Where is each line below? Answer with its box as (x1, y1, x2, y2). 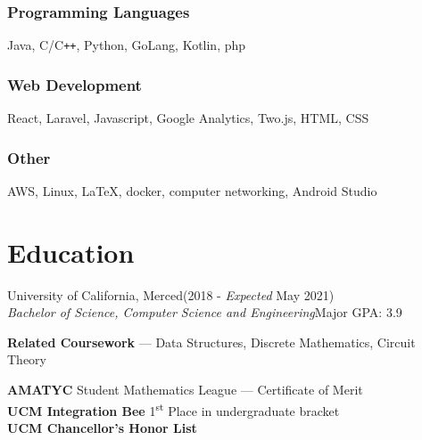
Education (7, 233, 135, 270)
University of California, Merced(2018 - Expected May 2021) (7, 285, 335, 304)
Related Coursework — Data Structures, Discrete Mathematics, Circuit (7, 332, 416, 351)
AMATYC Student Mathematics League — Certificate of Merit (7, 380, 363, 398)
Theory (7, 350, 46, 369)
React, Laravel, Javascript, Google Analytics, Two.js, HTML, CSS (7, 109, 369, 127)
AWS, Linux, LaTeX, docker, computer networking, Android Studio (7, 181, 377, 200)
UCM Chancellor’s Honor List (7, 418, 197, 436)
